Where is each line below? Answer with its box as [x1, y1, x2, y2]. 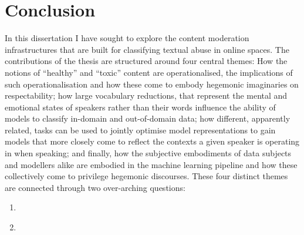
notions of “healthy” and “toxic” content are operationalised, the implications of [5, 66, 293, 78]
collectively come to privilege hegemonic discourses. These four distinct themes [5, 170, 288, 182]
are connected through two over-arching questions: [5, 181, 185, 193]
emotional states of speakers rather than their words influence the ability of [5, 100, 276, 113]
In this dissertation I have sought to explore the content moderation [5, 32, 249, 44]
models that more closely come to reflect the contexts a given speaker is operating [5, 135, 300, 147]
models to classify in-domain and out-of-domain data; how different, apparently [5, 112, 291, 125]
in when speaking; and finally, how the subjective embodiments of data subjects [5, 147, 292, 159]
